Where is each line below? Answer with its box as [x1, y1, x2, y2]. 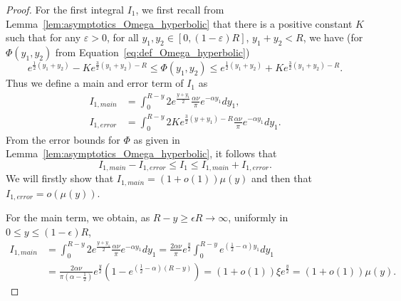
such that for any [6, 30, 81, 45]
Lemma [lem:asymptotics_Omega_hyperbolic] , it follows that [6, 146, 277, 161]
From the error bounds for [6, 132, 120, 147]
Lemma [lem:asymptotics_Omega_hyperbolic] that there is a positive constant [6, 16, 353, 31]
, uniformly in [228, 210, 288, 225]
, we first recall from [135, 2, 224, 16]
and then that [251, 171, 312, 186]
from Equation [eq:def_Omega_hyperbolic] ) [55, 44, 250, 59]
